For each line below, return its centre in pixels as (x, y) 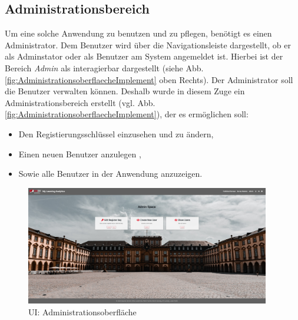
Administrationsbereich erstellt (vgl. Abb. (80, 102)
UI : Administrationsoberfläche (82, 311)
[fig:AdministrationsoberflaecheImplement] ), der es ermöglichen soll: (127, 114)
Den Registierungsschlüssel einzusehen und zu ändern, (116, 133)
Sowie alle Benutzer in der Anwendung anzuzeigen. (110, 174)
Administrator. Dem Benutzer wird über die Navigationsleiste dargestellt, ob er (148, 44)
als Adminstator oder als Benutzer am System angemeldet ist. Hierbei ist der (144, 56)
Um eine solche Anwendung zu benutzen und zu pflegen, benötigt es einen (138, 33)
